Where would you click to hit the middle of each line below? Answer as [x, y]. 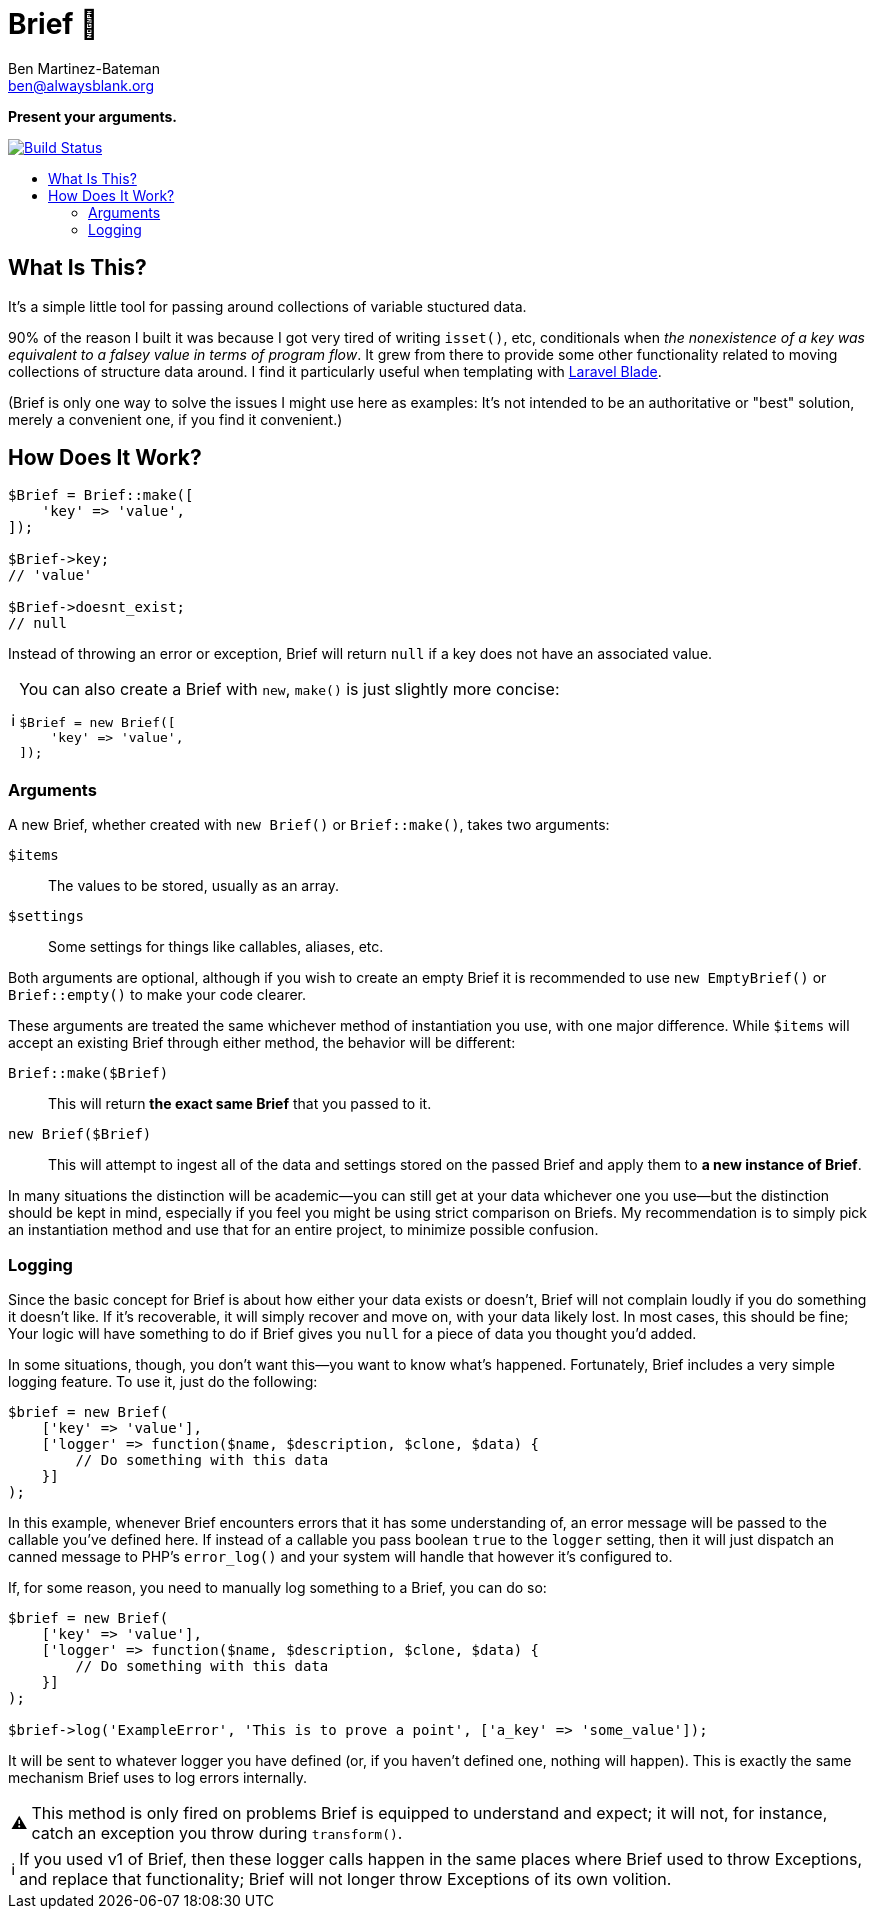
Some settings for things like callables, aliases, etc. [216, 947]
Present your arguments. [93, 116]
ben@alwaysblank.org [81, 85]
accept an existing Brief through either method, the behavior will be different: [262, 1043]
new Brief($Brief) [80, 1134]
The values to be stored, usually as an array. [193, 886]
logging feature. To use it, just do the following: [163, 1381]
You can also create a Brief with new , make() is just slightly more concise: [289, 689]
